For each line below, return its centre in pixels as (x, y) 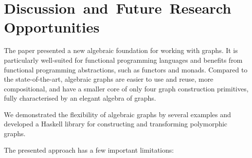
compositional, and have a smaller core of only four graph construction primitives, (126, 88)
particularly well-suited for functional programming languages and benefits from (123, 60)
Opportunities (52, 27)
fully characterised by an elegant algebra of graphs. (80, 98)
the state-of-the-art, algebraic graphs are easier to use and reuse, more (109, 79)
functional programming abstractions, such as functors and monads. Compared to (126, 69)
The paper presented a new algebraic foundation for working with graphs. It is (121, 50)
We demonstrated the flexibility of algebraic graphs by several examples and (117, 114)
